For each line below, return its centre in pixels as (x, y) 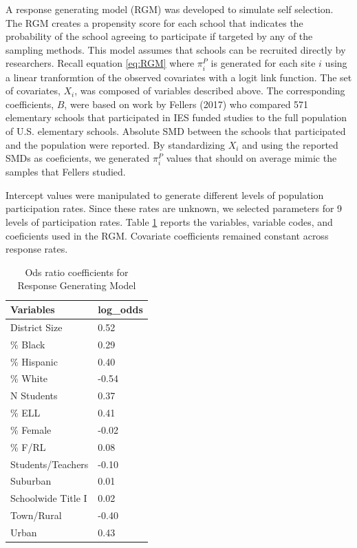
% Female (31, 429)
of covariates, (33, 91)
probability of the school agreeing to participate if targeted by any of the (159, 36)
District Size (36, 327)
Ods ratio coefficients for (77, 272)
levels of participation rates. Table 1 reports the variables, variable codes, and (169, 222)
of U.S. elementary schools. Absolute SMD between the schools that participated (176, 130)
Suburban (31, 481)
